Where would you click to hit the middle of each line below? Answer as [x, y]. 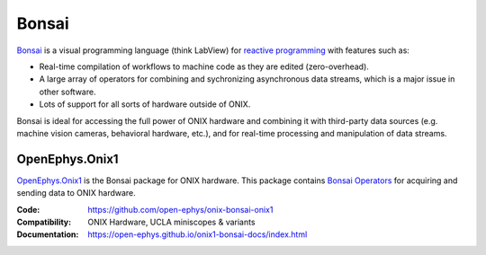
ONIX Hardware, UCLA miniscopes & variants [171, 222]
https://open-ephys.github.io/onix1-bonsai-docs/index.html [198, 234]
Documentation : [48, 234]
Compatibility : [44, 222]
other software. [67, 92]
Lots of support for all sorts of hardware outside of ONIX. [145, 104]
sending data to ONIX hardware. [76, 193]
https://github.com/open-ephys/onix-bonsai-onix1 [180, 209]
